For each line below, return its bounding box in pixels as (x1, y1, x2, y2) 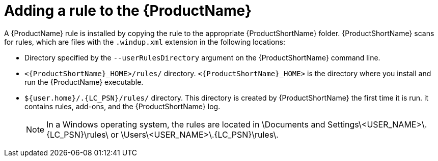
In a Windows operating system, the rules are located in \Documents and (46, 119, 325, 130)
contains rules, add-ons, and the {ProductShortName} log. (24, 102, 221, 111)
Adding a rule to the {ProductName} (4, 2, 252, 19)
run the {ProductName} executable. (24, 77, 144, 86)
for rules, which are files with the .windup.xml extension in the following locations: (4, 37, 286, 46)
